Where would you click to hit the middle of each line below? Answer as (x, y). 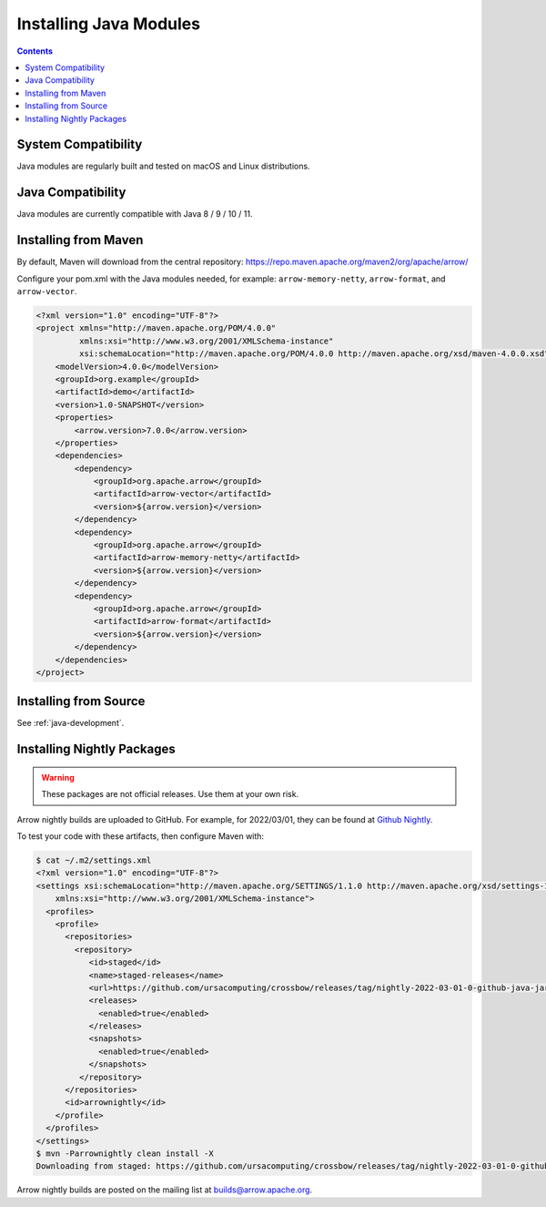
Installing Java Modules (108, 24)
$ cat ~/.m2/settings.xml (94, 860)
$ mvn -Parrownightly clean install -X (125, 1153)
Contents (35, 51)
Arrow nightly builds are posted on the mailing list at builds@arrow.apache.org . (165, 1190)
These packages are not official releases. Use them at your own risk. (170, 794)
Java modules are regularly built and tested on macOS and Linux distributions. (163, 166)
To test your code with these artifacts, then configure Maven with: (140, 836)
